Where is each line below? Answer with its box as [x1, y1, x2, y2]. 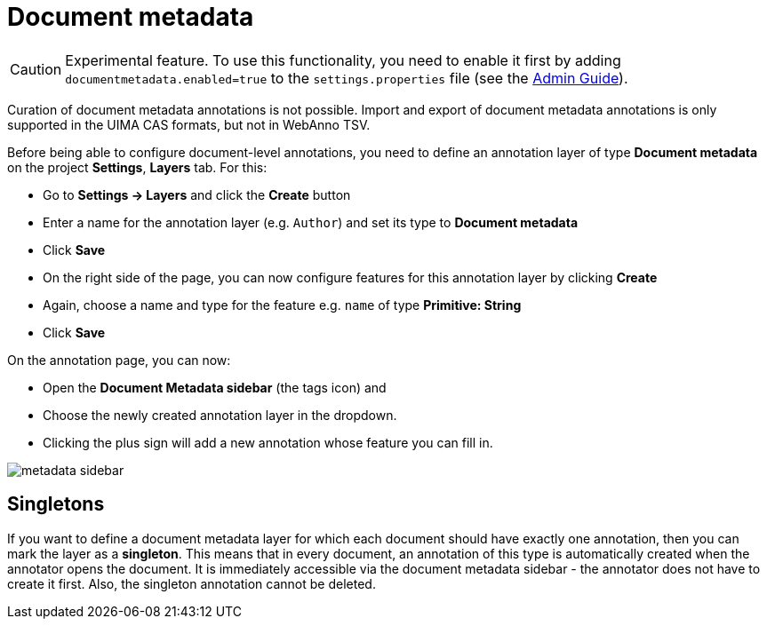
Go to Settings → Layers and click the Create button [43, 186, 351, 202]
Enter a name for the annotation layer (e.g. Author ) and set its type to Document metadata [43, 214, 579, 230]
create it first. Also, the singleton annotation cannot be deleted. [7, 575, 376, 591]
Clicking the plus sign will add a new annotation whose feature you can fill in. [43, 434, 493, 450]
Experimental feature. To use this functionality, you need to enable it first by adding [65, 51, 621, 69]
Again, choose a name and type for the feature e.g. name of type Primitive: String [43, 297, 522, 313]
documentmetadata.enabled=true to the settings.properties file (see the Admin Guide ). [65, 68, 628, 87]
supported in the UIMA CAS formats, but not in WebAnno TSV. [7, 116, 371, 132]
